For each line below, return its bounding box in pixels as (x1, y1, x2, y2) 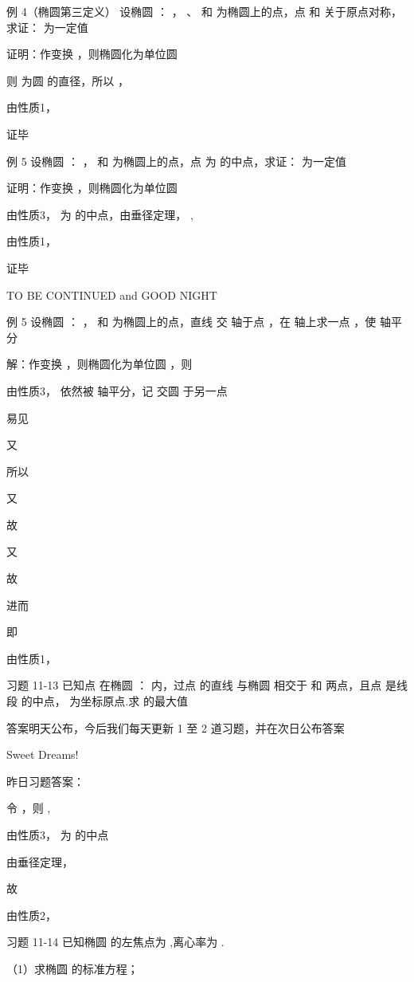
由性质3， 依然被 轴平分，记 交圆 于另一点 (6, 382, 228, 399)
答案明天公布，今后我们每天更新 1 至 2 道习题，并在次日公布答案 (6, 719, 345, 736)
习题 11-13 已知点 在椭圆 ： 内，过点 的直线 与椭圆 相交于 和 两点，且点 (6, 677, 382, 693)
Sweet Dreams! (6, 746, 79, 763)
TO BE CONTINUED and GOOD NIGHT (6, 286, 217, 303)
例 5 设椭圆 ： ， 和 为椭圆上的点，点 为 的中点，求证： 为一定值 (6, 152, 346, 169)
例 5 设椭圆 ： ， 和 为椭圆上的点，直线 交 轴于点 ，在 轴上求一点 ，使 (6, 313, 377, 330)
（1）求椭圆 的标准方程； (6, 960, 139, 976)
